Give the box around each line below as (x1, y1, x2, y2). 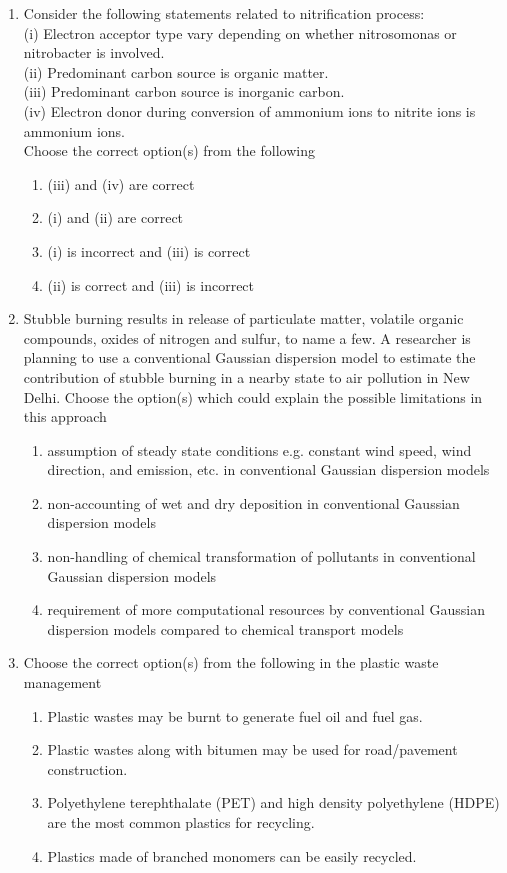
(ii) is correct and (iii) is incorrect (47, 274, 255, 295)
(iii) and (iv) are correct (47, 173, 195, 194)
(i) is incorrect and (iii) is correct (47, 240, 251, 261)
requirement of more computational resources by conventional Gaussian (47, 599, 485, 620)
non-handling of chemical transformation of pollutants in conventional (47, 546, 476, 567)
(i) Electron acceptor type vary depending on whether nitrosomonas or (23, 22, 457, 43)
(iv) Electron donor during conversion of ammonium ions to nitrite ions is (23, 100, 476, 121)
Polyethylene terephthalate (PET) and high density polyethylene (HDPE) (47, 792, 500, 813)
